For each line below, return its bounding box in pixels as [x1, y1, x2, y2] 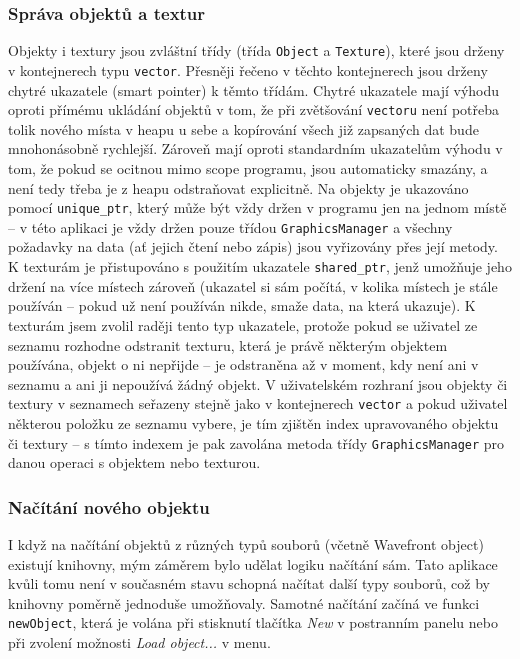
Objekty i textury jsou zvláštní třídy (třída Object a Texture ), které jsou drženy [8, 40, 505, 61]
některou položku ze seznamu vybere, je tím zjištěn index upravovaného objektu [8, 412, 499, 433]
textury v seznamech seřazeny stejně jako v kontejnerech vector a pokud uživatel [8, 393, 508, 414]
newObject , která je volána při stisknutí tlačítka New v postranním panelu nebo [8, 612, 498, 633]
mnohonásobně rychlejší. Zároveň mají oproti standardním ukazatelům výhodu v [8, 138, 503, 159]
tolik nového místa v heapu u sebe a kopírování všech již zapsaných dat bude [8, 118, 479, 139]
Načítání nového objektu [8, 494, 210, 519]
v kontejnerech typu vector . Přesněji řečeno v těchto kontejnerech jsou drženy [8, 59, 488, 80]
